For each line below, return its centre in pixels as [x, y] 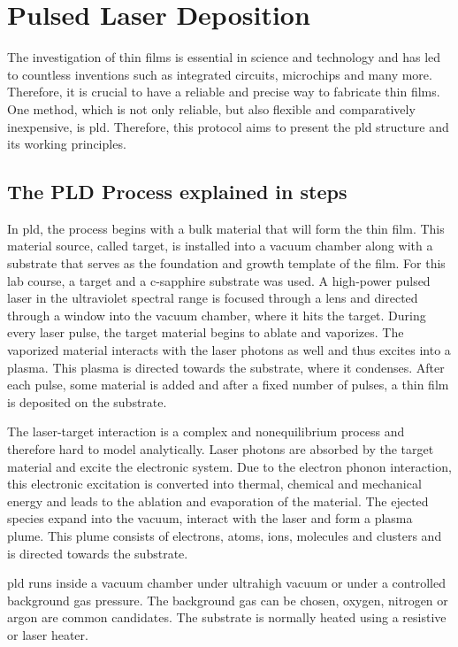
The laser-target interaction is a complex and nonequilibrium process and [206, 431]
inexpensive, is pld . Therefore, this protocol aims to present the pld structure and [228, 126]
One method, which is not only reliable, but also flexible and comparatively [211, 108]
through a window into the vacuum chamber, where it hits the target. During [217, 315]
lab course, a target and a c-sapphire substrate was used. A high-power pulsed [219, 280]
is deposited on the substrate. [87, 401]
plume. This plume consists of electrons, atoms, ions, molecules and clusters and [225, 535]
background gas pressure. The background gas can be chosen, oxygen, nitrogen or [228, 600]
